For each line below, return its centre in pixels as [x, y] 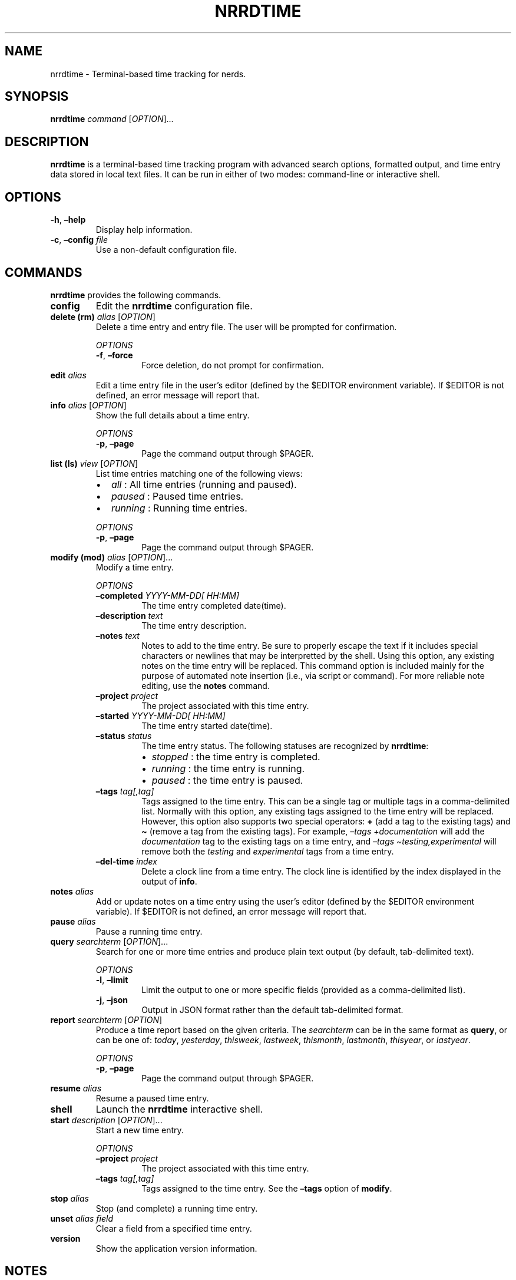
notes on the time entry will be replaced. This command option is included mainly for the [313, 665]
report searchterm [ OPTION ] [106, 1020]
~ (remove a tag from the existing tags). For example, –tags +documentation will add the [313, 831]
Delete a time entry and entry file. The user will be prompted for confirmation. [246, 326]
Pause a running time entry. [149, 931]
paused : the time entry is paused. [227, 780]
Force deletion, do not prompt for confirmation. [233, 365]
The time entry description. [194, 625]
